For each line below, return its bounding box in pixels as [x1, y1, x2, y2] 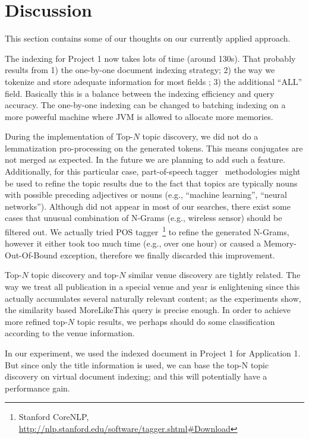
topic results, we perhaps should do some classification [77, 315, 275, 327]
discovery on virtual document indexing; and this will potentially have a [5, 370, 267, 383]
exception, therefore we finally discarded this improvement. [60, 248, 275, 261]
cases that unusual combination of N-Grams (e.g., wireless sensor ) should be [5, 211, 282, 224]
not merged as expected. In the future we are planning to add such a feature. [5, 153, 286, 166]
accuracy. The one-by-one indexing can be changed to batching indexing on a [5, 99, 286, 111]
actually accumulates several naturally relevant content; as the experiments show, [5, 292, 301, 304]
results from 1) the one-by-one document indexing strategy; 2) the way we [5, 64, 275, 76]
